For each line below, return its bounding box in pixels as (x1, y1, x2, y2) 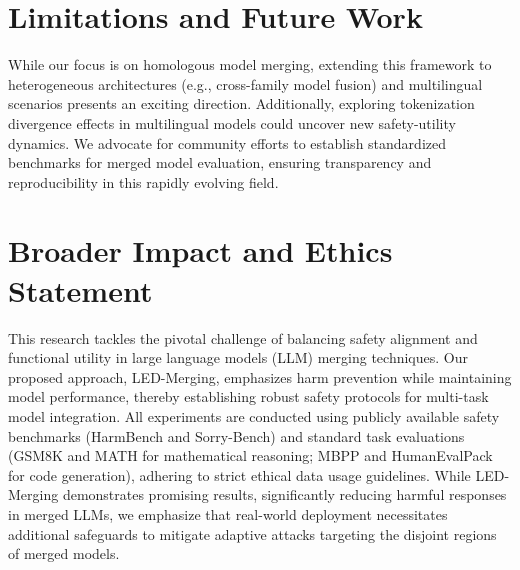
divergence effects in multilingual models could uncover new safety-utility (8, 112, 456, 133)
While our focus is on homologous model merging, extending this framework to (8, 54, 492, 75)
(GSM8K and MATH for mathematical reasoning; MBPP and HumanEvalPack (8, 445, 493, 466)
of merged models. (8, 543, 120, 564)
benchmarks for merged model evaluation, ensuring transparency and (8, 152, 432, 173)
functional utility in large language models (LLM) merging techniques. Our (8, 347, 468, 368)
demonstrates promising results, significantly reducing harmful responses (62, 484, 507, 505)
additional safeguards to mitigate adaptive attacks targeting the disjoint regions (8, 523, 497, 544)
